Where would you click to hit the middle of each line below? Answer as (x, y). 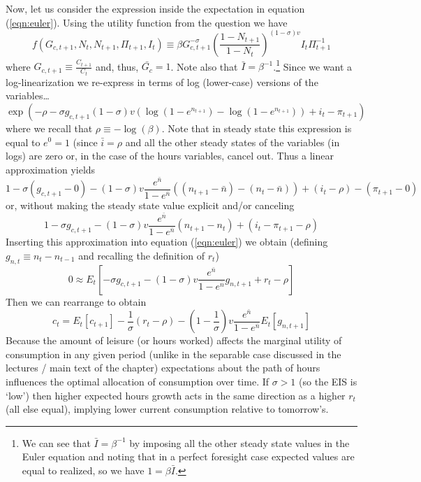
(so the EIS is (328, 382)
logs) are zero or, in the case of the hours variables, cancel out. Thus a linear (170, 156)
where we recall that (49, 128)
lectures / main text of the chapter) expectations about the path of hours (163, 368)
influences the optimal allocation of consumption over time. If (138, 382)
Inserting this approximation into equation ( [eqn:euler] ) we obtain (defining (167, 242)
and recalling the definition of (142, 255)
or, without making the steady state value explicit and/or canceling (150, 205)
